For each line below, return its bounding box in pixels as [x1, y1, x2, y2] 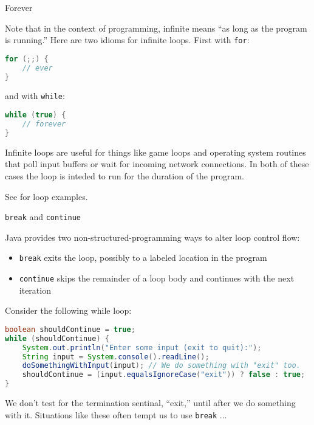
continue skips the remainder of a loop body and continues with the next [19, 272, 295, 285]
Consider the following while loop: [5, 304, 132, 317]
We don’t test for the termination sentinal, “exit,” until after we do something [5, 396, 296, 409]
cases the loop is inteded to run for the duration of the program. [5, 169, 245, 182]
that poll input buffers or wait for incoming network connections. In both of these [5, 157, 309, 170]
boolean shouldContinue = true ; [5, 325, 135, 334]
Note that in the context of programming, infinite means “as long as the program [5, 21, 307, 34]
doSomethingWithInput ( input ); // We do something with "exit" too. [22, 361, 301, 370]
